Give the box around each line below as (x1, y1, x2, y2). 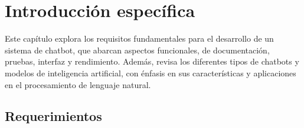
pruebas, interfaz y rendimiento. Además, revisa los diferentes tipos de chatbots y (5, 55, 299, 68)
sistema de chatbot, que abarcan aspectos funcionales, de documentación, (5, 43, 270, 56)
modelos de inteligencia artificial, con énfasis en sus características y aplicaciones (5, 66, 296, 79)
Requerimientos (5, 107, 102, 125)
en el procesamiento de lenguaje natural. (5, 78, 151, 90)
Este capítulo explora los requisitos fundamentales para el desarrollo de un (5, 32, 274, 45)
